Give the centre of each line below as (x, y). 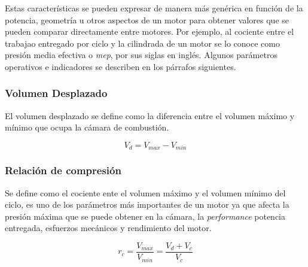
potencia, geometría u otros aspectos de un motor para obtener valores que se (147, 19)
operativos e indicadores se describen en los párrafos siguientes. (121, 66)
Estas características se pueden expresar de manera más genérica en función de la (154, 8)
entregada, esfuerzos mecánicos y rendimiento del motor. (108, 228)
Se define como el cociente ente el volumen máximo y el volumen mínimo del (145, 192)
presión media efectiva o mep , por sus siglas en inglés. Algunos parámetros (141, 55)
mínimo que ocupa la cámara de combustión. (87, 127)
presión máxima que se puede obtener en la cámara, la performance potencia (145, 216)
